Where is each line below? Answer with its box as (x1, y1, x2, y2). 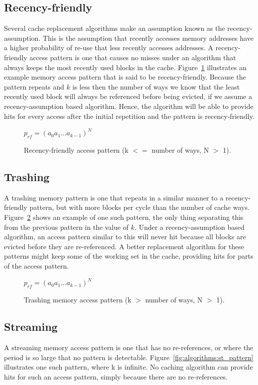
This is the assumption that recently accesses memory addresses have (42, 32, 254, 43)
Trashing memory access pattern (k (24, 294, 132, 305)
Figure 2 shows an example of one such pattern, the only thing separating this (4, 211, 244, 222)
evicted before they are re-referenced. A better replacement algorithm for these (4, 241, 244, 251)
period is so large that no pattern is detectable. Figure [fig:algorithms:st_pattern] (4, 352, 254, 362)
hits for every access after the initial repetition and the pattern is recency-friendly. (4, 110, 255, 121)
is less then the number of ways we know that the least (72, 81, 240, 92)
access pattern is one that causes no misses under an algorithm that (29, 52, 236, 62)
